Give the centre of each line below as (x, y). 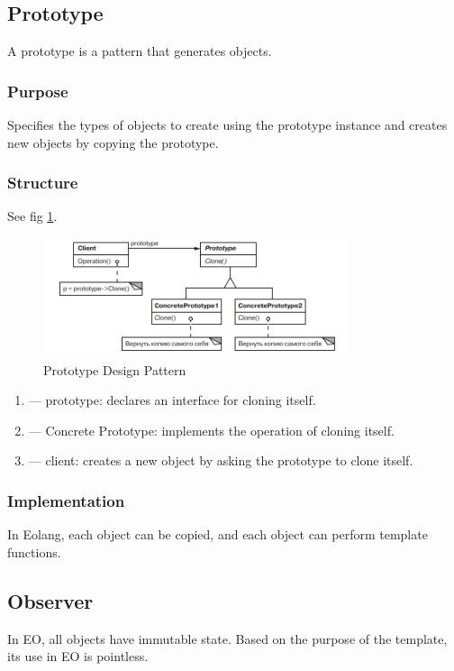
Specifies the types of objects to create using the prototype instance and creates (227, 125)
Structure (43, 183)
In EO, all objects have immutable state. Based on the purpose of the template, (227, 638)
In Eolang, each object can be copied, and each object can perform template (218, 534)
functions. (34, 552)
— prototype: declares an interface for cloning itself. (172, 400)
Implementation (66, 500)
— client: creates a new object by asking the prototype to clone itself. (221, 460)
